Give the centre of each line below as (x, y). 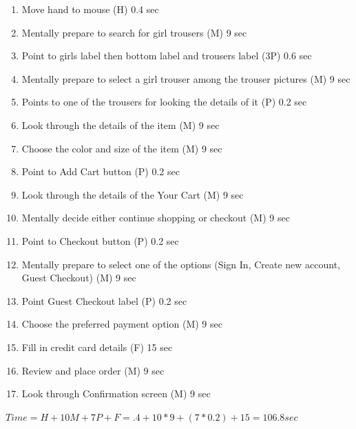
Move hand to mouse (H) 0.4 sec (90, 9)
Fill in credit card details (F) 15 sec (97, 347)
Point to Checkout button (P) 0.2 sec (100, 240)
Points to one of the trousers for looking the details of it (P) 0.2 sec (164, 102)
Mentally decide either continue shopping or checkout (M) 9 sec (156, 218)
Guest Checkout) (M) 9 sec (79, 278)
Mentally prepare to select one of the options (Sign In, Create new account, (181, 264)
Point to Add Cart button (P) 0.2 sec (101, 171)
